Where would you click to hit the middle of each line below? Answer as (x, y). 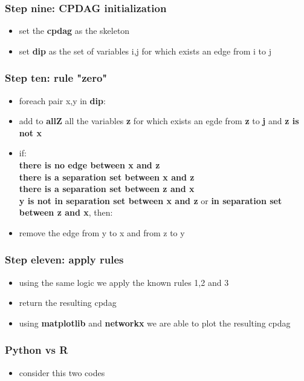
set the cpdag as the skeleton (74, 31)
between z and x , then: (66, 212)
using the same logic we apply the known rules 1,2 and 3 (124, 282)
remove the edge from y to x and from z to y (102, 232)
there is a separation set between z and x (107, 189)
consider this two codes (62, 372)
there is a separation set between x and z (107, 177)
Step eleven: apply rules (64, 260)
